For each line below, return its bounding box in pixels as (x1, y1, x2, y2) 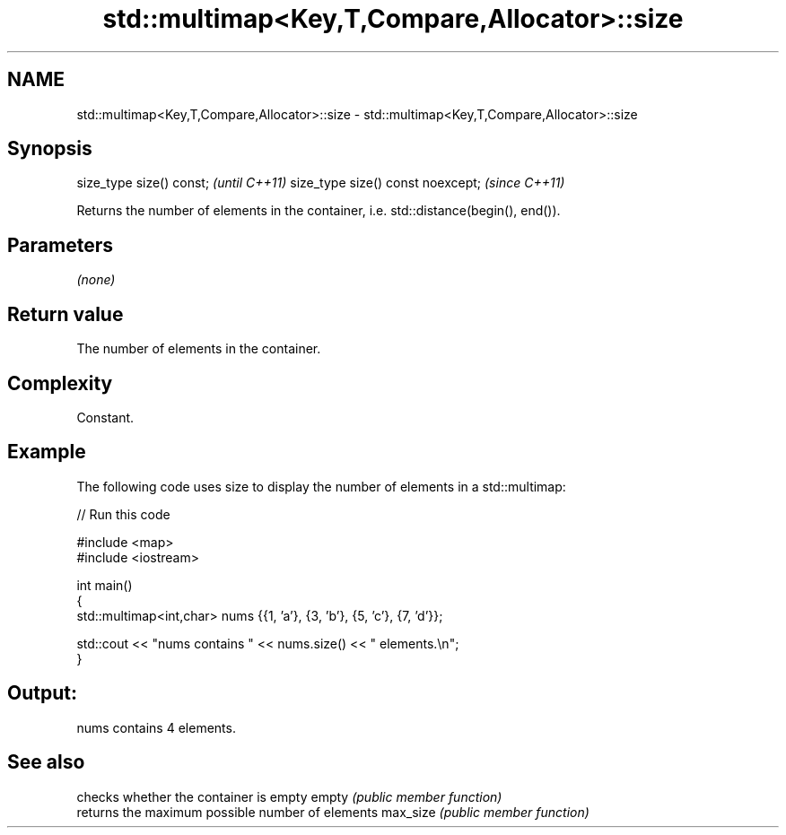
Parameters (7, 233, 113, 257)
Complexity (7, 371, 113, 395)
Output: (7, 682, 77, 705)
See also (7, 751, 85, 774)
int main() (76, 577, 133, 593)
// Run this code (76, 506, 170, 522)
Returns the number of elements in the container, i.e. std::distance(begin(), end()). (76, 203, 561, 219)
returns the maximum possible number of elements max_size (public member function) (76, 804, 589, 820)
